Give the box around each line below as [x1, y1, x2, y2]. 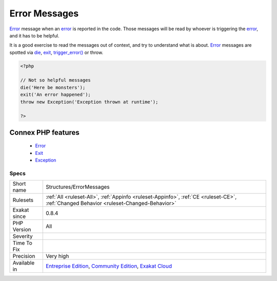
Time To [12, 239, 33, 247]
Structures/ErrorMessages [45, 184, 110, 191]
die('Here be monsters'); [20, 85, 86, 90]
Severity [12, 233, 33, 240]
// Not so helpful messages [20, 77, 91, 83]
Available [12, 259, 35, 267]
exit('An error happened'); [20, 92, 91, 97]
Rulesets [12, 196, 33, 204]
